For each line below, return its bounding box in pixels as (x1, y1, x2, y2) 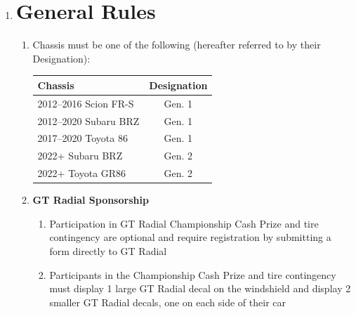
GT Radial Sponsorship (32, 192, 149, 207)
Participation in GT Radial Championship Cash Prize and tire (49, 216, 319, 230)
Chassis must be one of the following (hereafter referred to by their (32, 37, 321, 52)
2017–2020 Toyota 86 (37, 131, 128, 145)
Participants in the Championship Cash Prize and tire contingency (49, 267, 336, 282)
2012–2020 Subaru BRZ (37, 113, 140, 128)
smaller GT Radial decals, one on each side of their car (49, 294, 286, 309)
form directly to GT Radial (49, 243, 167, 258)
